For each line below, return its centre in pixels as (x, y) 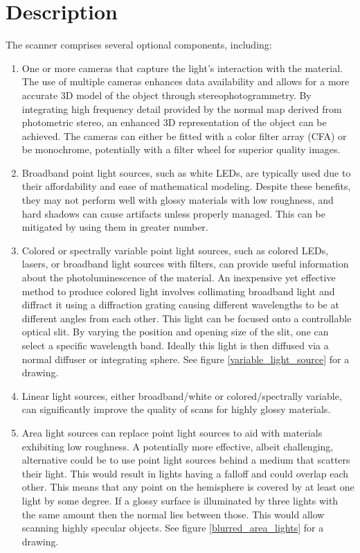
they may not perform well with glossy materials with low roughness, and (178, 200)
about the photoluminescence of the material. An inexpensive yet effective (179, 278)
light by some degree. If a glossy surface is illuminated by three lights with (180, 500)
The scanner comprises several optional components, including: (139, 45)
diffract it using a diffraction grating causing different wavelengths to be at (180, 305)
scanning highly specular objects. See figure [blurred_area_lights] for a (173, 528)
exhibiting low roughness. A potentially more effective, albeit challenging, (178, 446)
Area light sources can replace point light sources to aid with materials (172, 432)
